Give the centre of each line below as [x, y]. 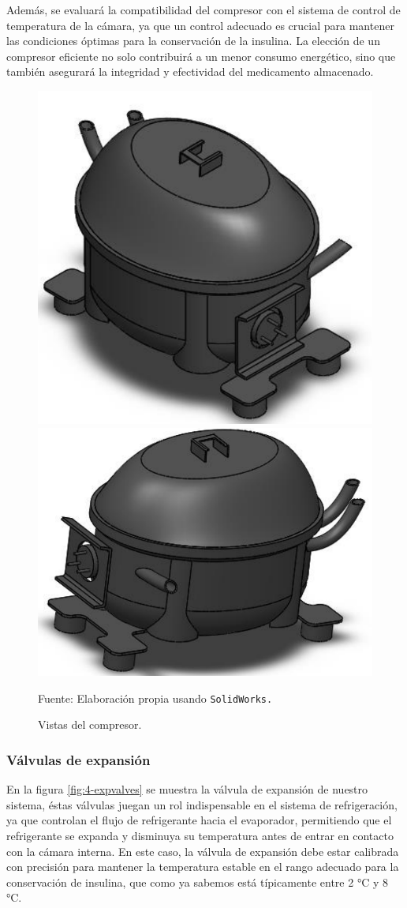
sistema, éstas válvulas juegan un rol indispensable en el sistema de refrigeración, [202, 804]
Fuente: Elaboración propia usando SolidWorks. [155, 698]
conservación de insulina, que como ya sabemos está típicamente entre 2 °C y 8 [197, 882]
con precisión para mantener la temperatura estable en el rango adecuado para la [203, 867]
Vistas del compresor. [90, 724]
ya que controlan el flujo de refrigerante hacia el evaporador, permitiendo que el [199, 820]
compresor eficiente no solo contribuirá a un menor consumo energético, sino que [201, 56]
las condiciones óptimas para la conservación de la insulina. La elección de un [193, 41]
